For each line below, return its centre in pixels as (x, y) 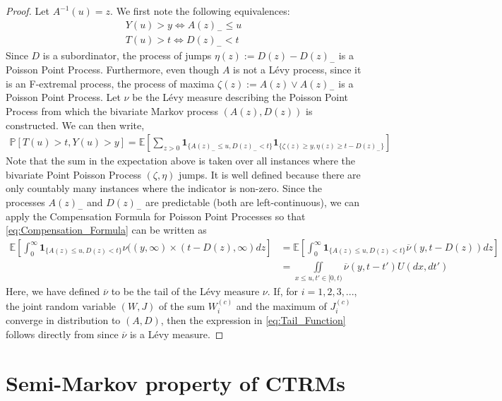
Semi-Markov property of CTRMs (175, 382)
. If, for (282, 291)
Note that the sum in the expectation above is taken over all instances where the (180, 161)
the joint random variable (61, 305)
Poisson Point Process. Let (63, 97)
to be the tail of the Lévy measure (185, 291)
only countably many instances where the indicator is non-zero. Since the (164, 188)
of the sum (182, 305)
